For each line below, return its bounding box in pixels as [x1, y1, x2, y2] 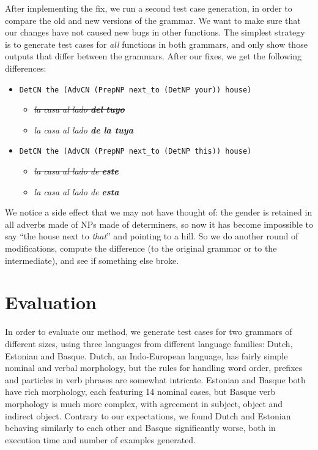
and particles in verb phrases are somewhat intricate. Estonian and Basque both [5, 373, 306, 386]
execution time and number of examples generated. [5, 433, 196, 446]
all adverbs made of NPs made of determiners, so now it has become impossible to [5, 217, 314, 230]
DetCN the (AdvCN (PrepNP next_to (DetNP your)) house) [19, 85, 252, 94]
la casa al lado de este [34, 165, 119, 178]
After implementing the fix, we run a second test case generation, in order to [5, 2, 292, 14]
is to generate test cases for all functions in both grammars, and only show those [5, 37, 308, 50]
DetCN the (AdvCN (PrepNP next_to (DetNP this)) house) [19, 147, 252, 156]
